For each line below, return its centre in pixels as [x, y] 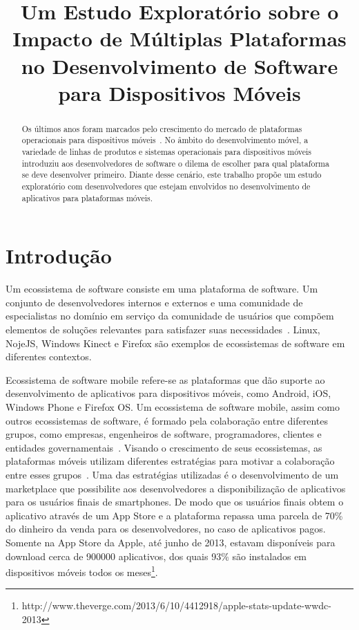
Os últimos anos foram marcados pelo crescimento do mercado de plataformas [162, 128]
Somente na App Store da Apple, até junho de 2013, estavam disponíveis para [171, 542]
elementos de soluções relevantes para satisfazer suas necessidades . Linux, [163, 330]
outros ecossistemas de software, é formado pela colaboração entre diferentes [167, 420]
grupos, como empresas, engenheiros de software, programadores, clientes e [164, 434]
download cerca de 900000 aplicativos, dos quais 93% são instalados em [156, 556]
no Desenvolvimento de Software [179, 65]
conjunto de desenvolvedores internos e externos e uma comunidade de [154, 302]
